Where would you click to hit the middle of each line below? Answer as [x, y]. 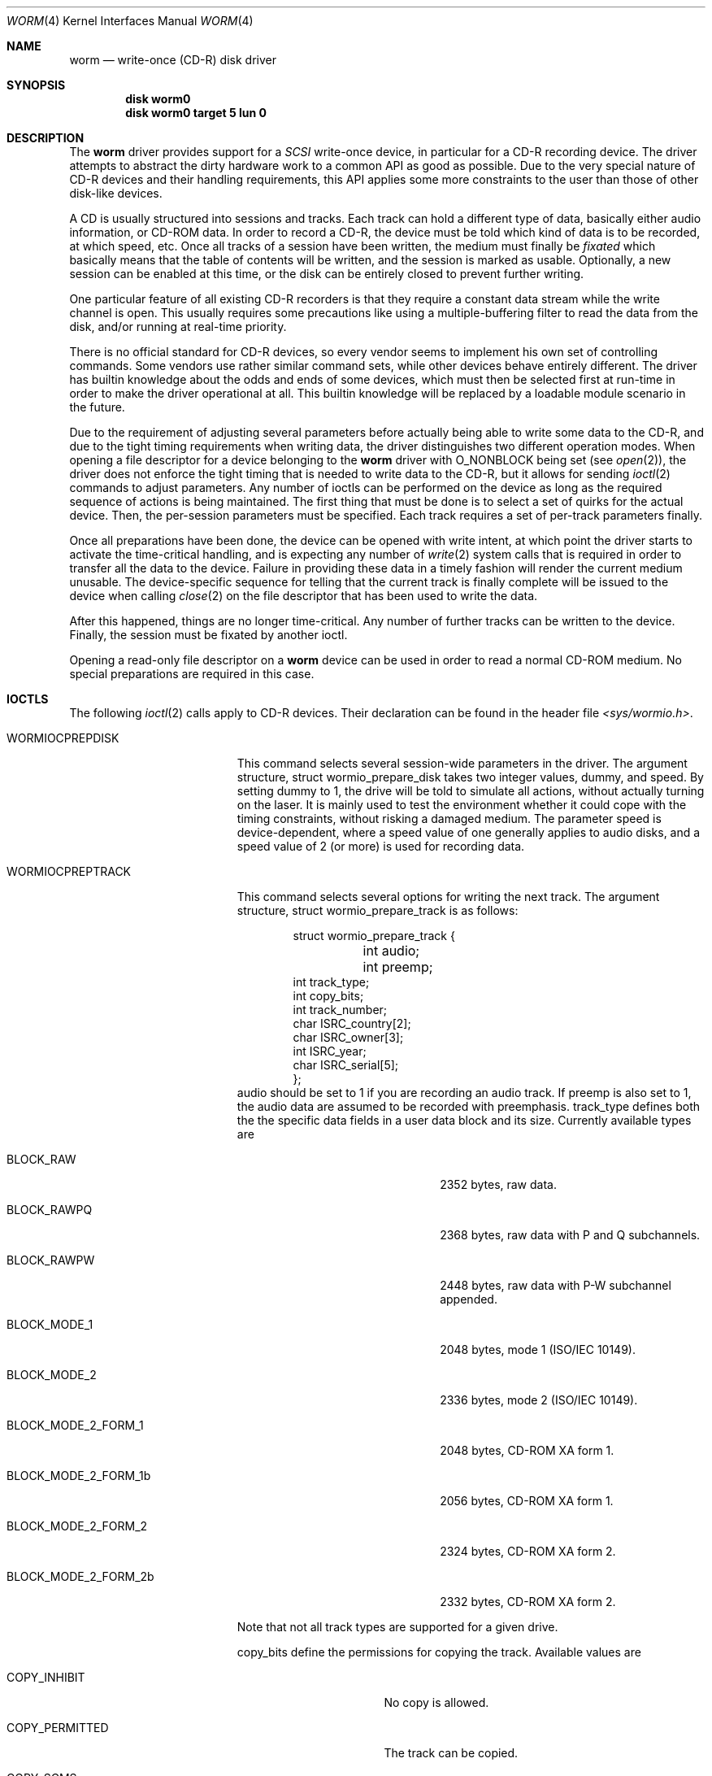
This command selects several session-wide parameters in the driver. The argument [462, 763]
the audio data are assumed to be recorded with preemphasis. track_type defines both [469, 1106]
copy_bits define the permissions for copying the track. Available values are [439, 1652]
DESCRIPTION [46, 138]
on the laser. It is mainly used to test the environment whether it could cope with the [462, 805]
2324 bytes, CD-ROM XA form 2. [528, 1551]
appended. [469, 1299]
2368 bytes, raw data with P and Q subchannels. [570, 1235]
